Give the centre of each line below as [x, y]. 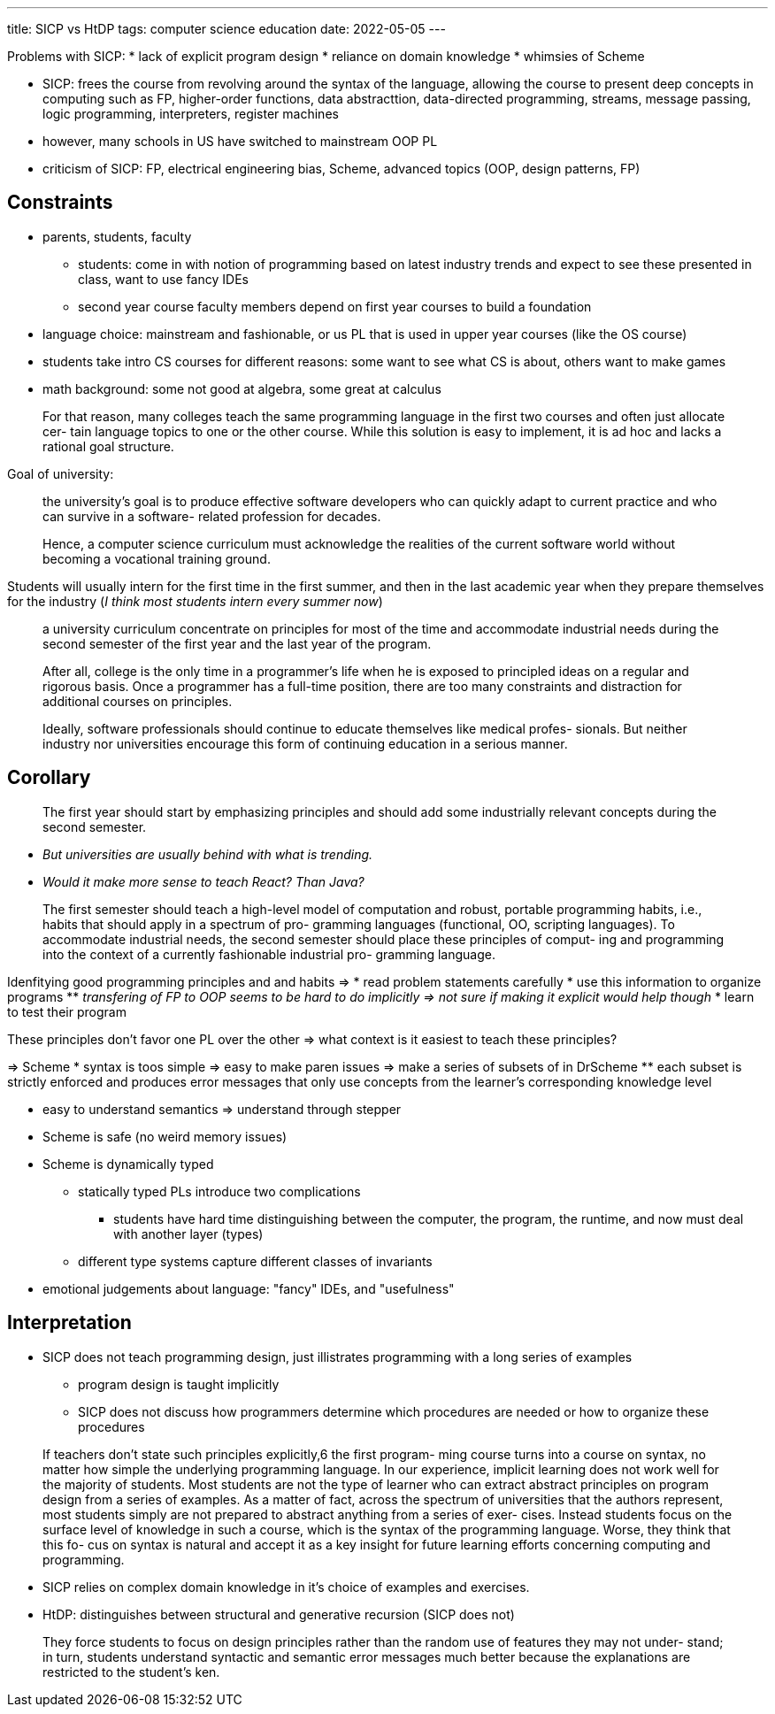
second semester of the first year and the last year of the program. [237, 643]
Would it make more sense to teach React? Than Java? [203, 881]
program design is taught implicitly [179, 1384]
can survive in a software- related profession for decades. [212, 516]
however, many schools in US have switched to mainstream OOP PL [240, 141]
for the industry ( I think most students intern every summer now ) [195, 601]
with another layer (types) [188, 1234]
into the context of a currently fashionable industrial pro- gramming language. [269, 954]
